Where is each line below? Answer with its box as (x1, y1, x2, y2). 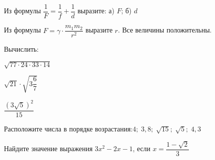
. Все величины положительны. (118, 25, 212, 35)
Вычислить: (4, 44, 39, 54)
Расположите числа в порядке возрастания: (4, 124, 133, 134)
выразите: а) (77, 5, 115, 16)
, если (133, 143, 151, 154)
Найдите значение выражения (4, 143, 93, 154)
